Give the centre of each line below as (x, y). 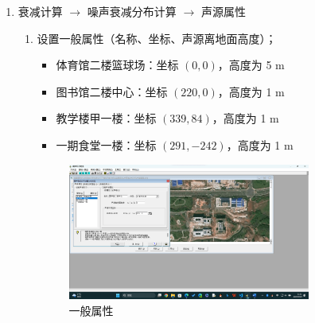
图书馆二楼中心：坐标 (112, 91)
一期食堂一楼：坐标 (106, 144)
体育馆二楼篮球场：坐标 (117, 65)
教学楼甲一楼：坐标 (106, 118)
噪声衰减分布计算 (132, 11)
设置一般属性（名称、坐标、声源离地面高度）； (157, 38)
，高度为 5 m (251, 65)
